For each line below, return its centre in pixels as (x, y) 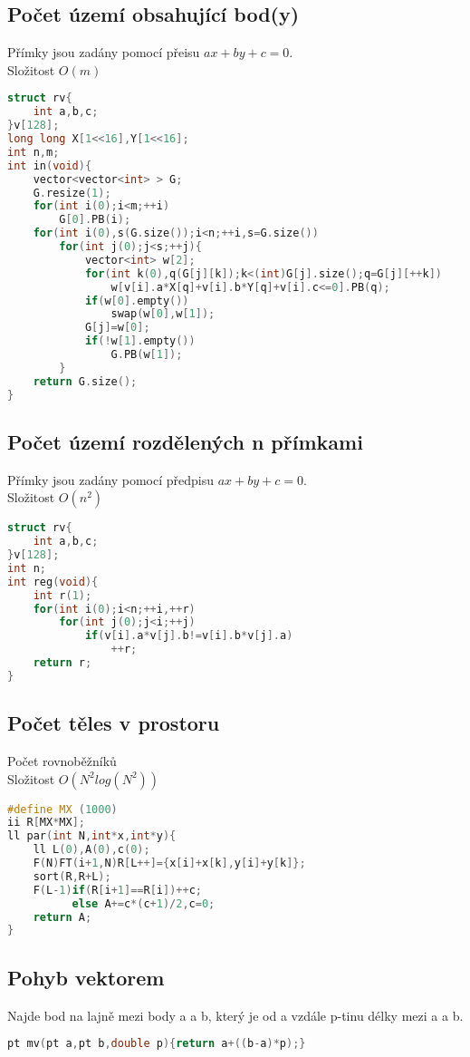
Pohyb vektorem (86, 977)
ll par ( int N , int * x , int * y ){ (92, 836)
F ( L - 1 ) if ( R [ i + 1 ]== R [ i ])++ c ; (117, 890)
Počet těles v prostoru (114, 723)
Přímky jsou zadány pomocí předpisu (110, 479)
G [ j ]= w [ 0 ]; (117, 328)
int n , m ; (34, 152)
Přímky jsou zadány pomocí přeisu (104, 52)
